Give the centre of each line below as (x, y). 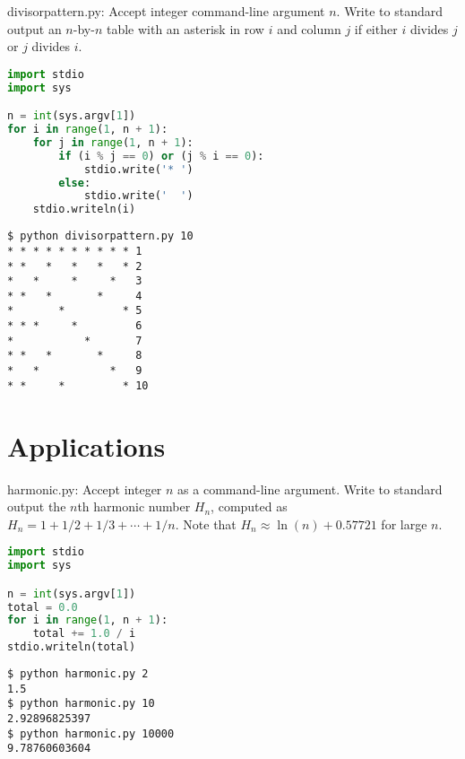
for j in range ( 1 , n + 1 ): (113, 142)
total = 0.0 (43, 607)
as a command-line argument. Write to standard (310, 489)
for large (404, 523)
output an (34, 28)
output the (37, 506)
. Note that (206, 523)
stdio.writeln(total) (72, 647)
